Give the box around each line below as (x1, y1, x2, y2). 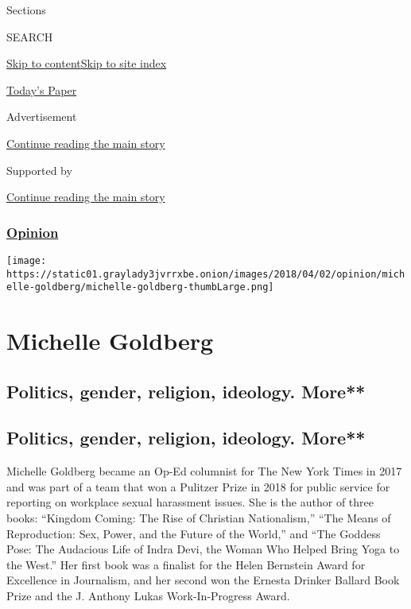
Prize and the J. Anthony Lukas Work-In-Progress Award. (6, 588, 290, 604)
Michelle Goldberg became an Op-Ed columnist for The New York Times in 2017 (6, 463, 402, 479)
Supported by (6, 161, 72, 178)
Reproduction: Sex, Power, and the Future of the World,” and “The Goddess (6, 525, 381, 541)
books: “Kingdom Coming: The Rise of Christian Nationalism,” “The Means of (6, 510, 391, 526)
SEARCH (6, 28, 53, 45)
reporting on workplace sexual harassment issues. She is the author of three (6, 494, 374, 510)
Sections (6, 2, 46, 17)
